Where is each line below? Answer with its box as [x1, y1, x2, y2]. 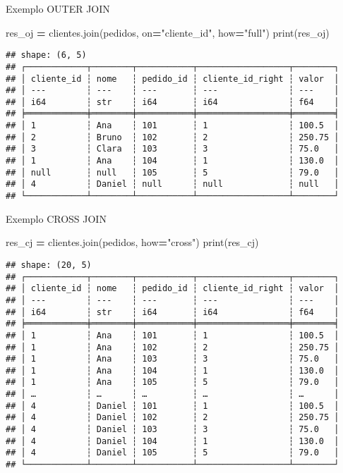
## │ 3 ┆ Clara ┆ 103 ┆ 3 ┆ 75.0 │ [6, 144, 339, 154]
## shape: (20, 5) [6, 259, 92, 270]
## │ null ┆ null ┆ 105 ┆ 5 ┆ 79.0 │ [6, 167, 339, 178]
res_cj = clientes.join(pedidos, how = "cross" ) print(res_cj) [6, 235, 259, 250]
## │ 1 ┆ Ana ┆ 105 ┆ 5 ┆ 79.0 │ [6, 377, 339, 388]
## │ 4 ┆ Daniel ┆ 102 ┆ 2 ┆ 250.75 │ [6, 412, 339, 423]
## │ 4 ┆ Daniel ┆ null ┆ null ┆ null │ [6, 179, 339, 190]
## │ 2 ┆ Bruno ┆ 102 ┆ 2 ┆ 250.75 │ [6, 132, 339, 142]
